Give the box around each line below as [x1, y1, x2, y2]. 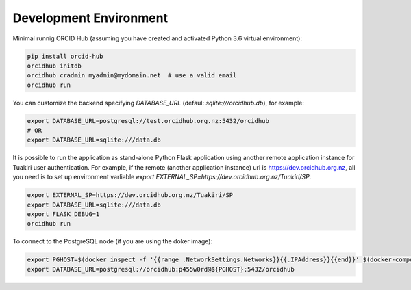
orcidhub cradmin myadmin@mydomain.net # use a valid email [27, 72, 237, 79]
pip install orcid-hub [27, 52, 103, 60]
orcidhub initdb [27, 62, 82, 70]
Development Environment [12, 10, 168, 25]
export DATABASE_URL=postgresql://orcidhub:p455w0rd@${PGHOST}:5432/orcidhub [27, 265, 295, 273]
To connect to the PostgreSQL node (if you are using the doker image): [12, 237, 212, 246]
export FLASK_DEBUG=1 [27, 210, 100, 218]
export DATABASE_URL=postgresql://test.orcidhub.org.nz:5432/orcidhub [27, 117, 270, 124]
